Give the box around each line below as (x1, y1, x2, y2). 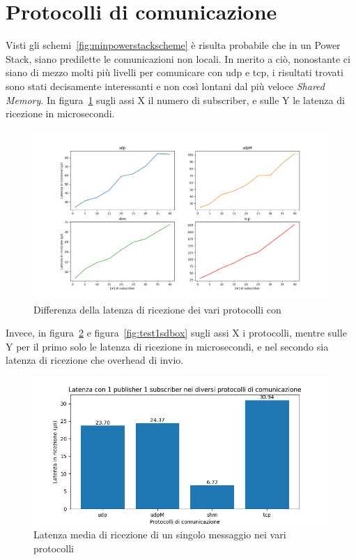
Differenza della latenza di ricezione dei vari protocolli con (33, 302, 281, 316)
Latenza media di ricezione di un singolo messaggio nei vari (33, 527, 286, 542)
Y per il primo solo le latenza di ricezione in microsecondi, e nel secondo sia (6, 339, 329, 353)
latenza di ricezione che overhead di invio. (6, 353, 184, 367)
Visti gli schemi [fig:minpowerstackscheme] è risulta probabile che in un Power (6, 38, 341, 52)
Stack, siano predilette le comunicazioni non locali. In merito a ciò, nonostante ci (6, 51, 350, 66)
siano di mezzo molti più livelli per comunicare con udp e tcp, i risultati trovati (6, 65, 343, 80)
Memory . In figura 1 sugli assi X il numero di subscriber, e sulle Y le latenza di (6, 92, 345, 107)
